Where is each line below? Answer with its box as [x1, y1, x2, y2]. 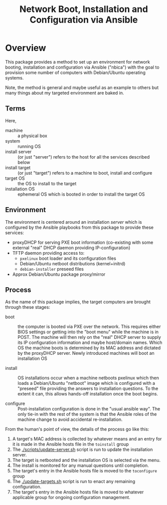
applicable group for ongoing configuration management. [12, 494, 131, 500]
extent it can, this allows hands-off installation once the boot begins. [17, 391, 159, 397]
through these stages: [5, 304, 50, 310]
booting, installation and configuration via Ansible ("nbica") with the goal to [5, 64, 160, 70]
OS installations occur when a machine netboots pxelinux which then [17, 375, 160, 381]
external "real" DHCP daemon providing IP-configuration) [12, 244, 131, 251]
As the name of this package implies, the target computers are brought [5, 299, 151, 305]
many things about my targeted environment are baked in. [5, 90, 125, 96]
